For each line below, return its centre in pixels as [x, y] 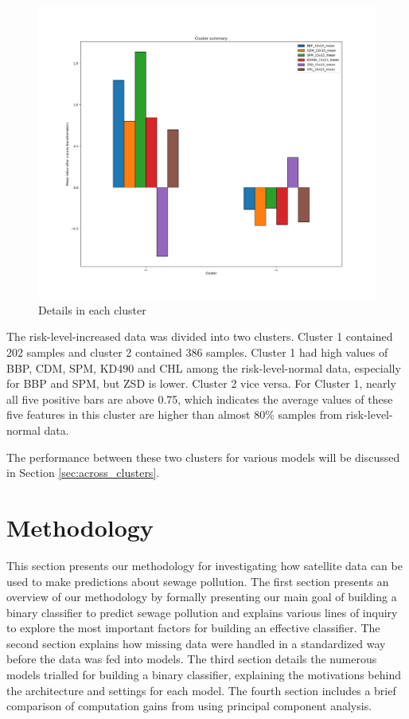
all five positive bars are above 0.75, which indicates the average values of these [200, 399]
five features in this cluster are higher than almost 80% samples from [175, 414]
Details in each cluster [92, 309]
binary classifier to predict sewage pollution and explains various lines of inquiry [202, 612]
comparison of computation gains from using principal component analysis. [189, 706]
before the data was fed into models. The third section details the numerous [192, 659]
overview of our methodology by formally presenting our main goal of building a [202, 597]
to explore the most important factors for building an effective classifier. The [193, 628]
